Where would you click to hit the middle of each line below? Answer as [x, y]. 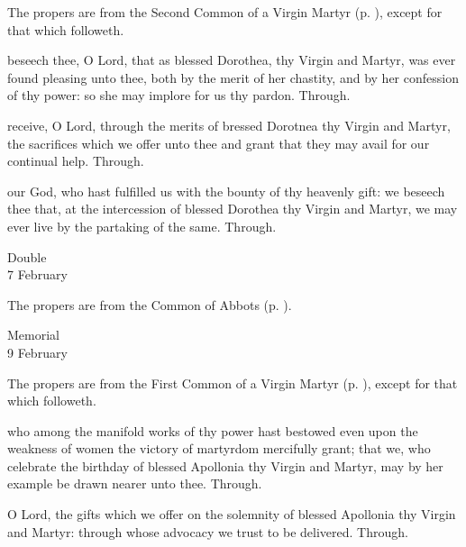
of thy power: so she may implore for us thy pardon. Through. [179, 95]
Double [27, 256]
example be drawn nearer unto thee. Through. [135, 483]
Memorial [33, 335]
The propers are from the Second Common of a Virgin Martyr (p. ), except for [225, 12]
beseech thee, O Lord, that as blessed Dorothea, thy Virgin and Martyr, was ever [232, 60]
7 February [37, 274]
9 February [37, 352]
